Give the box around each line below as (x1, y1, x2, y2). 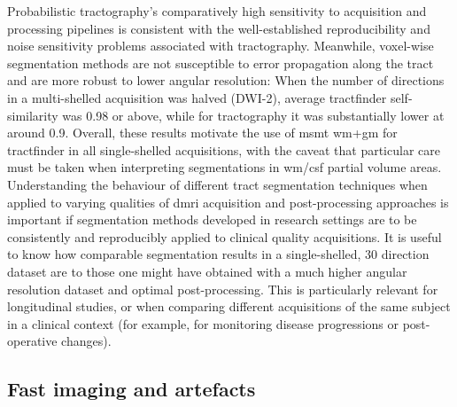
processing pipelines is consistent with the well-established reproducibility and (7, 19, 430, 37)
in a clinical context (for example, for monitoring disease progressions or (7, 314, 399, 333)
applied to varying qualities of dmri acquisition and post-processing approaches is (7, 192, 449, 211)
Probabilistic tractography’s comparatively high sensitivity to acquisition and (7, 2, 427, 20)
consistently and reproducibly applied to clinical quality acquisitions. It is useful (7, 227, 442, 246)
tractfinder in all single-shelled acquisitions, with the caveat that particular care (7, 140, 440, 159)
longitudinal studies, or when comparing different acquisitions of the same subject (7, 297, 451, 316)
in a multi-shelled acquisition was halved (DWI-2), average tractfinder (7, 88, 387, 106)
